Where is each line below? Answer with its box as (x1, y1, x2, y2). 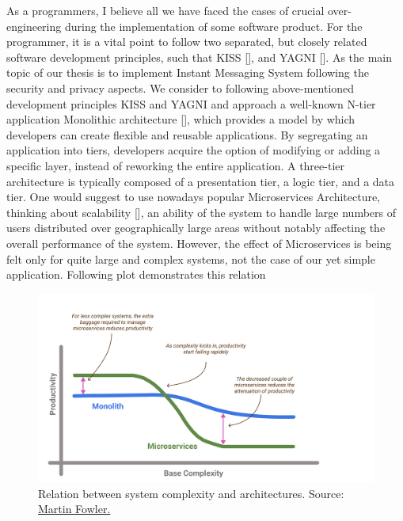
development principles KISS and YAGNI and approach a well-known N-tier (6, 95, 376, 112)
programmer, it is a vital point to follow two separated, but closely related (6, 33, 367, 50)
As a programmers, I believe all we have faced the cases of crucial (6, 2, 325, 18)
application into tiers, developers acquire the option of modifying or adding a (6, 142, 381, 158)
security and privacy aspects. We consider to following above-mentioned (6, 79, 355, 96)
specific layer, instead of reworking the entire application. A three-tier (6, 157, 344, 173)
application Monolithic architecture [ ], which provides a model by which (6, 111, 355, 127)
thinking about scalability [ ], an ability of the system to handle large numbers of (6, 203, 396, 220)
